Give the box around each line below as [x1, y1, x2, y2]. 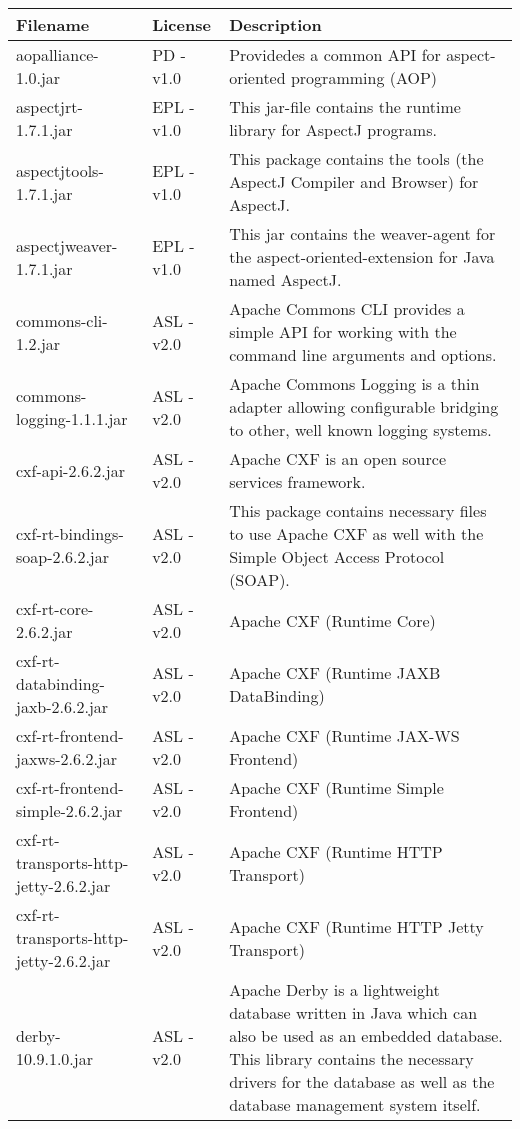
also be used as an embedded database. [229, 1024, 503, 1047]
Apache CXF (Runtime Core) [229, 608, 436, 632]
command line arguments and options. [229, 343, 497, 366]
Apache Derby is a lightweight [229, 978, 440, 1001]
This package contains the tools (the [229, 147, 484, 170]
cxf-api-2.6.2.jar [16, 458, 125, 482]
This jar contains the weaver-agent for [229, 222, 496, 245]
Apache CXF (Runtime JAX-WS [229, 724, 460, 747]
